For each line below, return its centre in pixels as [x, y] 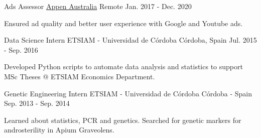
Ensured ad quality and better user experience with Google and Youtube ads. [123, 23]
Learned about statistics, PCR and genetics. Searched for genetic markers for [123, 120]
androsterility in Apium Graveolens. [59, 130]
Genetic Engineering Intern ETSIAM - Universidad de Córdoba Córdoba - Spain [128, 93]
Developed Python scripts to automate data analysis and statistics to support [123, 66]
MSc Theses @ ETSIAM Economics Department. [80, 76]
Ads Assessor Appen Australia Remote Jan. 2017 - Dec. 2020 [98, 6]
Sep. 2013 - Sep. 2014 [37, 103]
